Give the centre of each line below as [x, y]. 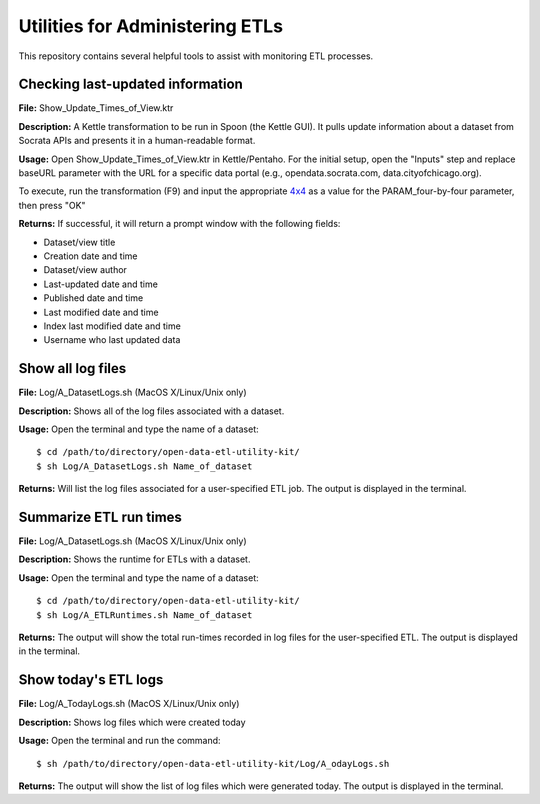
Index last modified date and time [112, 326]
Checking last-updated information [131, 84]
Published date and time [93, 298]
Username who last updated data [112, 340]
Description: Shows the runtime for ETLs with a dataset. [134, 559]
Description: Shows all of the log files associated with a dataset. [151, 411]
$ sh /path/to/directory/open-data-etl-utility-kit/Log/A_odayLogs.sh [213, 763]
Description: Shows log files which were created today [132, 722]
